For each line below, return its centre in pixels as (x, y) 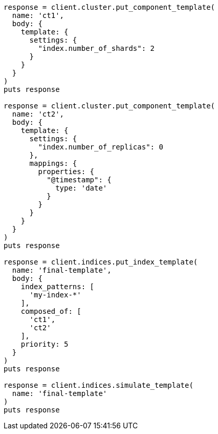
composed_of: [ (51, 311)
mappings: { (53, 163)
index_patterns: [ (58, 287)
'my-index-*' (55, 295)
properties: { (66, 172)
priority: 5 (45, 344)
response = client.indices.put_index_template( (101, 262)
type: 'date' (81, 188)
